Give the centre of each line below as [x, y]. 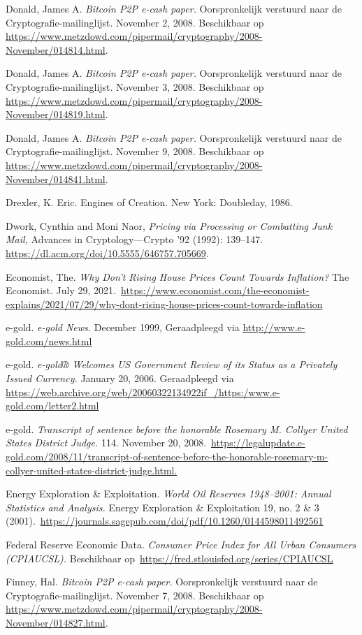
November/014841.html [56, 178]
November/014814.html [56, 49]
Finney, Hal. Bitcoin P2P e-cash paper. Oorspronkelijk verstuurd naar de [162, 582]
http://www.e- [274, 327]
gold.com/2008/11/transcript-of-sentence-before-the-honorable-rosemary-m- [167, 457]
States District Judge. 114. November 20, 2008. [106, 443]
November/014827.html [56, 622]
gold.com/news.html [49, 341]
